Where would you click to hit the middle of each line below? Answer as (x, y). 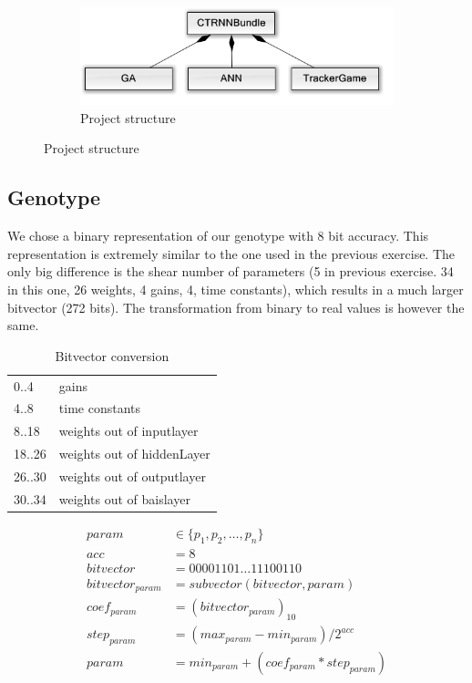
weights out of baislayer (124, 498)
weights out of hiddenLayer (134, 454)
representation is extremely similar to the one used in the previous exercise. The (231, 253)
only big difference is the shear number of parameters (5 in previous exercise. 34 (231, 271)
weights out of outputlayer (132, 476)
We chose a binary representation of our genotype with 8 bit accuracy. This (218, 236)
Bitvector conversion (112, 355)
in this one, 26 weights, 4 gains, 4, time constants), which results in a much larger (236, 289)
